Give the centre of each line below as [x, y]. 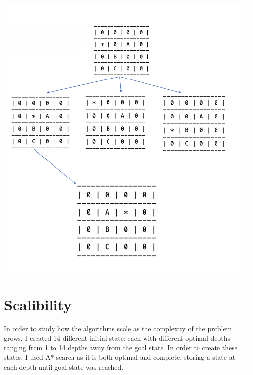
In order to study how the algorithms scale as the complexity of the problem [118, 328]
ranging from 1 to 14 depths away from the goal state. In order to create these [121, 347]
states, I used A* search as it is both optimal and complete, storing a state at [120, 357]
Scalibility [38, 305]
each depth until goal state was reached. [64, 366]
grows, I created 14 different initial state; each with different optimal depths [117, 338]
